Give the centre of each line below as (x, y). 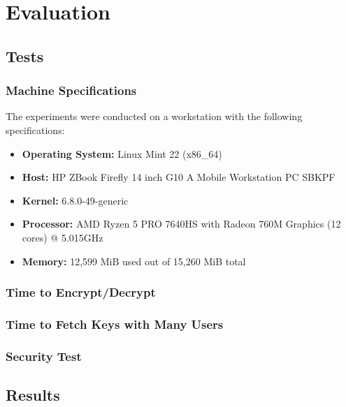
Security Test (44, 356)
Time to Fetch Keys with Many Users (115, 324)
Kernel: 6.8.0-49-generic (75, 200)
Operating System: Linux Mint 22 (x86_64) (122, 153)
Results (33, 395)
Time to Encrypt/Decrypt (81, 292)
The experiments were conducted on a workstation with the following (154, 116)
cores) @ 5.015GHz (63, 237)
